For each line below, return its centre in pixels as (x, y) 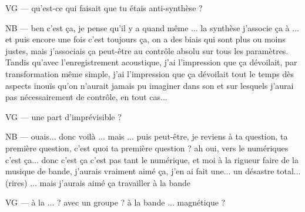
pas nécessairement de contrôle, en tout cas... (86, 97)
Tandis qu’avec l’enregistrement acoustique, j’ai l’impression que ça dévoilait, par (151, 62)
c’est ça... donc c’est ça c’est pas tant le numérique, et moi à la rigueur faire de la (152, 159)
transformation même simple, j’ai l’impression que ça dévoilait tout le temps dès (150, 73)
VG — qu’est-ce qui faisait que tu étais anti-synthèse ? (104, 8)
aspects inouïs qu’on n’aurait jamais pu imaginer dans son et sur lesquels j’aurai (150, 85)
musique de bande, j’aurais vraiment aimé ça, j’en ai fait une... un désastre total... (153, 171)
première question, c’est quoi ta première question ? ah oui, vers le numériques (147, 148)
